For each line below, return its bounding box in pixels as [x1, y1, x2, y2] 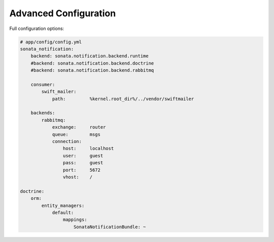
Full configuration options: [9, 25, 64, 32]
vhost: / [62, 174, 93, 180]
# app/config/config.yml [20, 39, 82, 45]
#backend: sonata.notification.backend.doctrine [30, 60, 154, 66]
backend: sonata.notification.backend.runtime [30, 53, 149, 59]
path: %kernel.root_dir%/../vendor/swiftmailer [52, 96, 194, 102]
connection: [52, 139, 82, 144]
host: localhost [62, 145, 114, 152]
